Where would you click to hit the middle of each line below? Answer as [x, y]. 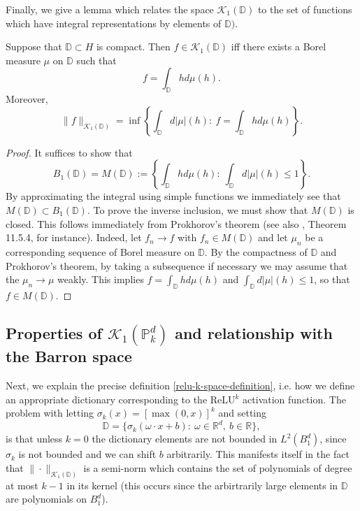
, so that [332, 279]
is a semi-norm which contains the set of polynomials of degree [218, 467]
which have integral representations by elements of [114, 23]
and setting [243, 413]
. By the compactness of [256, 251]
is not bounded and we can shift [87, 454]
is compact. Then [133, 46]
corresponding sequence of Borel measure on [100, 251]
